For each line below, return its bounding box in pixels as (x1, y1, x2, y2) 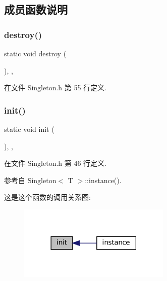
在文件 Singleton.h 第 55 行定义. (4, 82, 107, 93)
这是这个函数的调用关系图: (4, 192, 91, 202)
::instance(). (85, 174, 122, 185)
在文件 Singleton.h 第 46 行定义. (4, 158, 107, 168)
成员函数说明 (4, 2, 68, 17)
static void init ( (4, 124, 54, 134)
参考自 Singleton (4, 174, 57, 185)
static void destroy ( (4, 48, 67, 58)
